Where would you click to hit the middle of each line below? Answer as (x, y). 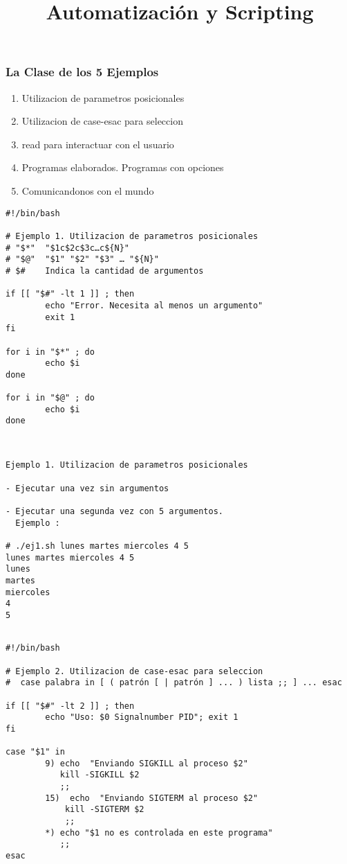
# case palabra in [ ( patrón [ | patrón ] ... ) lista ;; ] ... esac (174, 683)
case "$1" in (35, 752)
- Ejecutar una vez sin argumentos (87, 488)
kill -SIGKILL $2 (100, 775)
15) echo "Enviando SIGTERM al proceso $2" (152, 798)
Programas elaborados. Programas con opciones (123, 167)
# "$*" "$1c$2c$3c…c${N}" (67, 248)
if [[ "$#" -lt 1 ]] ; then (70, 294)
